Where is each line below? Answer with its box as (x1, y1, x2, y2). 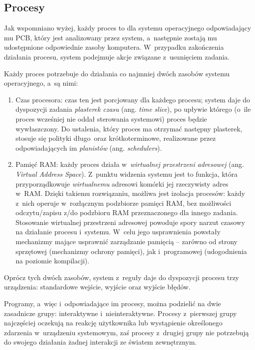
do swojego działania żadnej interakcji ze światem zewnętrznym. (4, 337, 197, 347)
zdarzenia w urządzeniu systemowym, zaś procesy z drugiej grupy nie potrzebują (4, 327, 249, 337)
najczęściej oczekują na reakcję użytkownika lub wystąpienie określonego (4, 318, 223, 328)
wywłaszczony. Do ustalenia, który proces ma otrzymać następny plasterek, (15, 123, 242, 133)
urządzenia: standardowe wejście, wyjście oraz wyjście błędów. (4, 282, 191, 292)
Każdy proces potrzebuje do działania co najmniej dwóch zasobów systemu (4, 68, 230, 78)
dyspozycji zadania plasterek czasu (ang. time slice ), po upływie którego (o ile (15, 104, 251, 114)
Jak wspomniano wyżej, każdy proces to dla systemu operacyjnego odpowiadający (4, 23, 252, 33)
